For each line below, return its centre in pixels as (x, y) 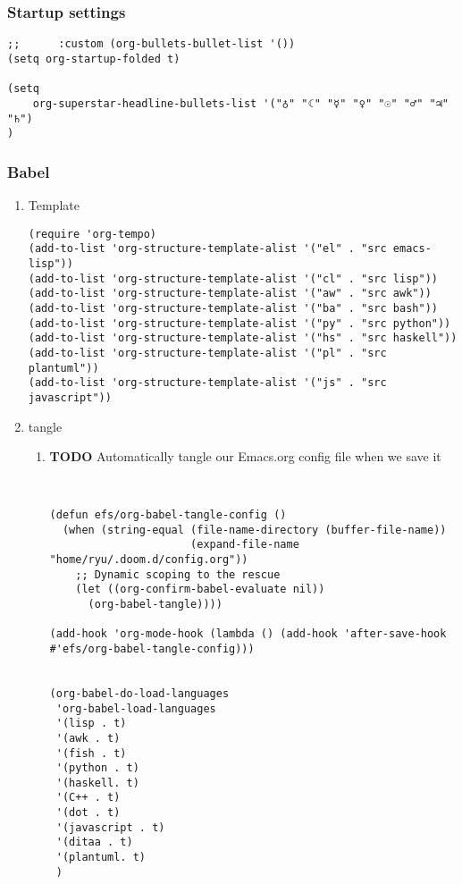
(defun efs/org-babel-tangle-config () (168, 515)
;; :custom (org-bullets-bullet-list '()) (151, 44)
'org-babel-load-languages (136, 708)
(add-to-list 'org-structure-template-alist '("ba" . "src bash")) (233, 308)
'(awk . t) (88, 738)
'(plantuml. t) (101, 858)
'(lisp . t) (91, 724)
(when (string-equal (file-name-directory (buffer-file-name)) (254, 530)
